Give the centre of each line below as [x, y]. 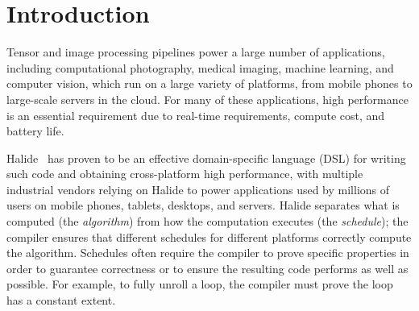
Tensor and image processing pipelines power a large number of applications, [196, 52]
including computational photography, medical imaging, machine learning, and [200, 67]
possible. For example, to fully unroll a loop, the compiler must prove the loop [200, 284]
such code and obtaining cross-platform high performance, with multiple [185, 174]
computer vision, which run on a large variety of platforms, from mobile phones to [209, 83]
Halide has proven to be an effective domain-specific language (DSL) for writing [206, 158]
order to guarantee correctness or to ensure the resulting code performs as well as [207, 268]
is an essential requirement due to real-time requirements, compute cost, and [196, 115]
